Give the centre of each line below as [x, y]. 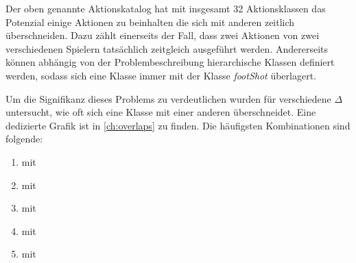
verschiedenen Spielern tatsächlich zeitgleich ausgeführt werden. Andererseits [167, 48]
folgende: [24, 139]
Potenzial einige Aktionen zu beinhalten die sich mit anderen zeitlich [150, 22]
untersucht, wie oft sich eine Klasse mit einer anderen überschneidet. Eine [161, 112]
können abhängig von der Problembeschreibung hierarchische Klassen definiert [170, 62]
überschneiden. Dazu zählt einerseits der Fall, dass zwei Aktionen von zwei [163, 35]
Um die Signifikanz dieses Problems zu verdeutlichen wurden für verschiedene [168, 98]
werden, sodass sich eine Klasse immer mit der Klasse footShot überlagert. [161, 75]
